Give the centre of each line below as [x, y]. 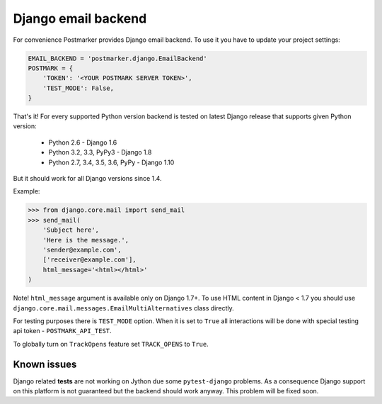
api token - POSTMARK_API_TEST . [63, 331]
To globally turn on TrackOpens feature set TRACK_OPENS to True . [111, 344]
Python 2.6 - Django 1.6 [83, 142]
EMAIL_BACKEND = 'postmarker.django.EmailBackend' [118, 58]
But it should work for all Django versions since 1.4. [87, 179]
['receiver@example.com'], [90, 260]
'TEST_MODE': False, [79, 88]
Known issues [45, 364]
